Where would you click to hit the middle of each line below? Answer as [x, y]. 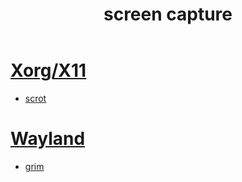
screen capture [168, 14]
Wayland [48, 139]
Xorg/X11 [48, 70]
